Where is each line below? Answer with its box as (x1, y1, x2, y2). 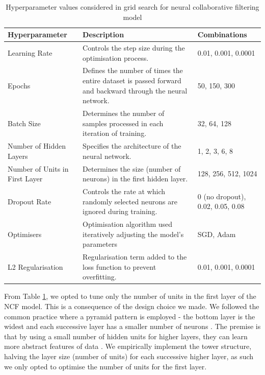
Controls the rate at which (83, 186, 166, 196)
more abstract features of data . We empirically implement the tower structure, (4, 341, 252, 351)
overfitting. (83, 271, 117, 282)
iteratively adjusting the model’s (83, 228, 184, 239)
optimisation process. (83, 52, 149, 63)
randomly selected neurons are (83, 196, 177, 206)
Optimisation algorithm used (83, 219, 173, 229)
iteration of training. (83, 128, 147, 138)
